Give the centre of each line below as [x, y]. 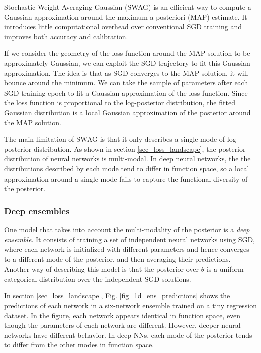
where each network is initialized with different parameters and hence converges [127, 249]
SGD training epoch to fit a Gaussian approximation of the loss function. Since [126, 92]
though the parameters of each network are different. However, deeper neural [122, 325]
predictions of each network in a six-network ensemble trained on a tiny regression [131, 305]
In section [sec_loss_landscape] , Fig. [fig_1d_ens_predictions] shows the [117, 295]
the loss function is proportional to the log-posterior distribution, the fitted [120, 102]
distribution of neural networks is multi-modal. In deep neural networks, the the [127, 159]
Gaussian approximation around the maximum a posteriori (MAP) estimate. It [126, 16]
